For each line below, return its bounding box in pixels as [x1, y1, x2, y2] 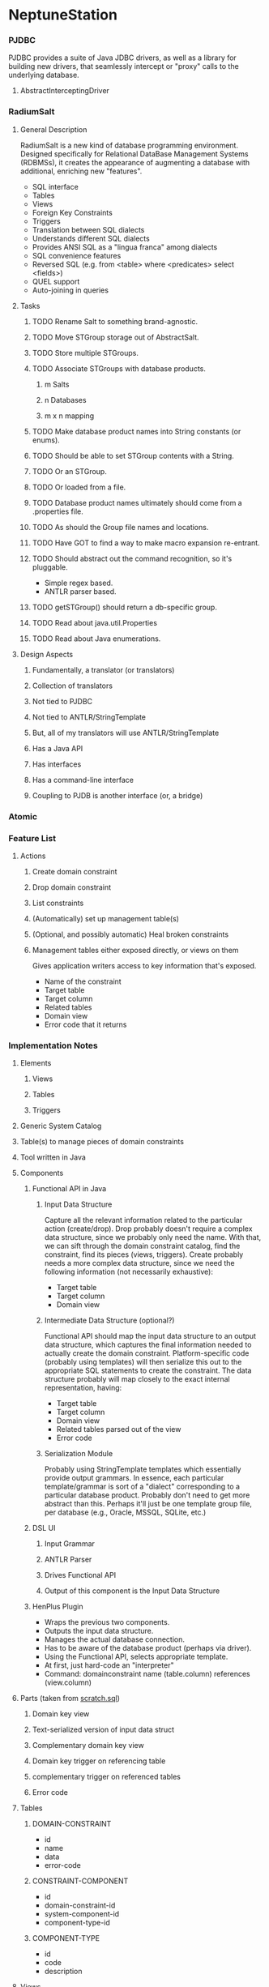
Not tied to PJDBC [32, 696, 93, 706]
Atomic [8, 810, 38, 822]
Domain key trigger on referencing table [32, 1756, 166, 1766]
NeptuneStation [8, 6, 117, 24]
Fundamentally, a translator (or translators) [32, 664, 175, 674]
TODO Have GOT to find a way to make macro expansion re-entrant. [32, 537, 261, 548]
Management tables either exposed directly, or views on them [32, 946, 239, 955]
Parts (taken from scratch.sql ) [19, 1694, 120, 1703]
